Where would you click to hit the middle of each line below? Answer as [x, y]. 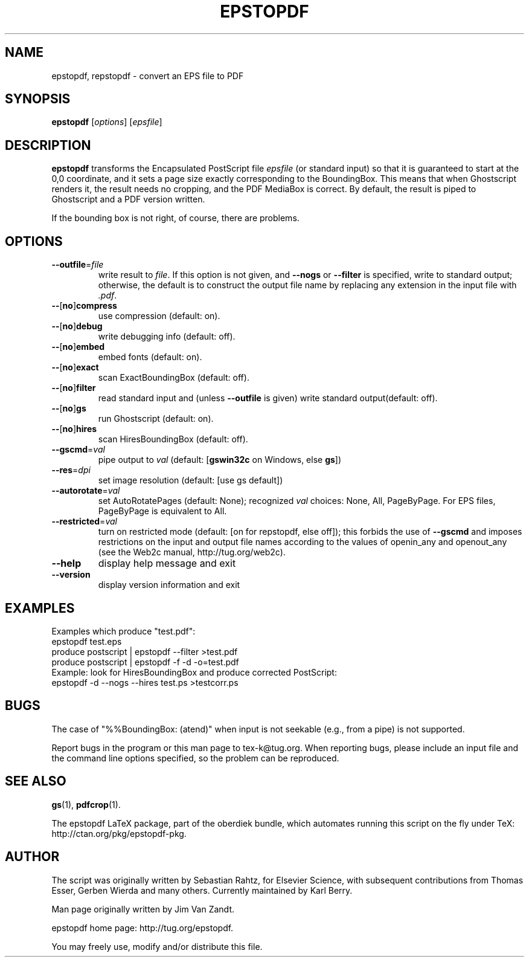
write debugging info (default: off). [167, 337]
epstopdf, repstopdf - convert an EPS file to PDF [148, 76]
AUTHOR [32, 857]
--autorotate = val [86, 491]
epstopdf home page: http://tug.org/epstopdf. [143, 928]
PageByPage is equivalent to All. [162, 511]
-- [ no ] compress [84, 306]
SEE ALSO [36, 781]
